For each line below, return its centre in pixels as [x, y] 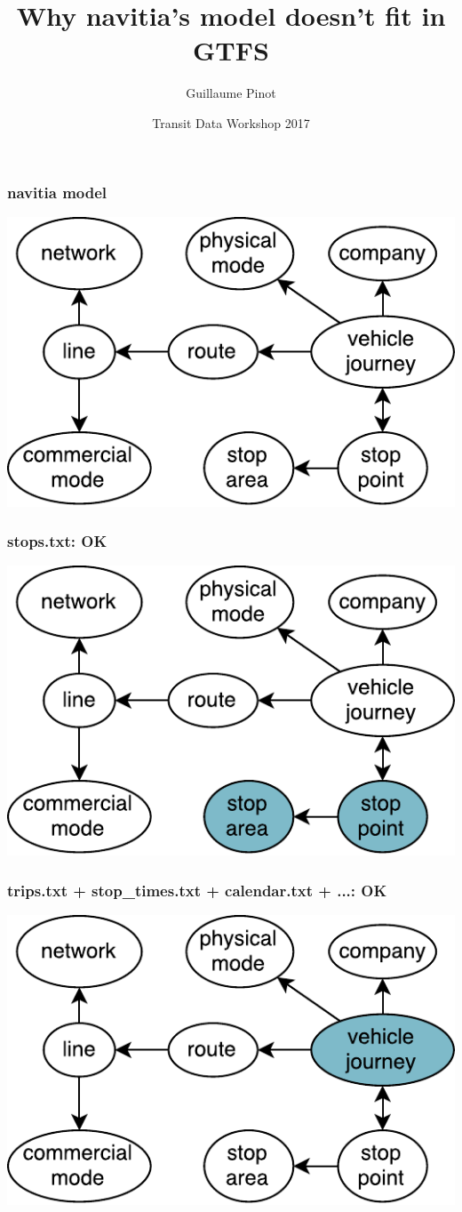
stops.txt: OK [57, 541]
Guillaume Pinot [231, 93]
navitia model [57, 192]
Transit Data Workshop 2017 [231, 122]
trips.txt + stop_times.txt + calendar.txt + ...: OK [197, 890]
